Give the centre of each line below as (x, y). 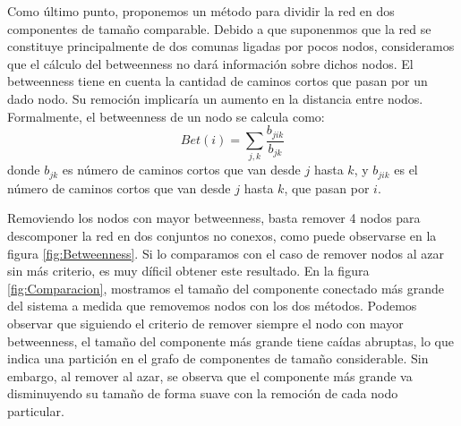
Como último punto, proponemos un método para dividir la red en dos (201, 11)
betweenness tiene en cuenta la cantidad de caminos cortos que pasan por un (218, 81)
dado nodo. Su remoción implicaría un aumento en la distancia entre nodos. (215, 98)
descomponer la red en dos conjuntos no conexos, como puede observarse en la (222, 236)
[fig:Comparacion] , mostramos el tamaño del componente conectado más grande (226, 288)
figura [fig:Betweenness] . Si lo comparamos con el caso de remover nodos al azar (226, 253)
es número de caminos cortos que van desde (181, 170)
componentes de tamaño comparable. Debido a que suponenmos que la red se (219, 28)
